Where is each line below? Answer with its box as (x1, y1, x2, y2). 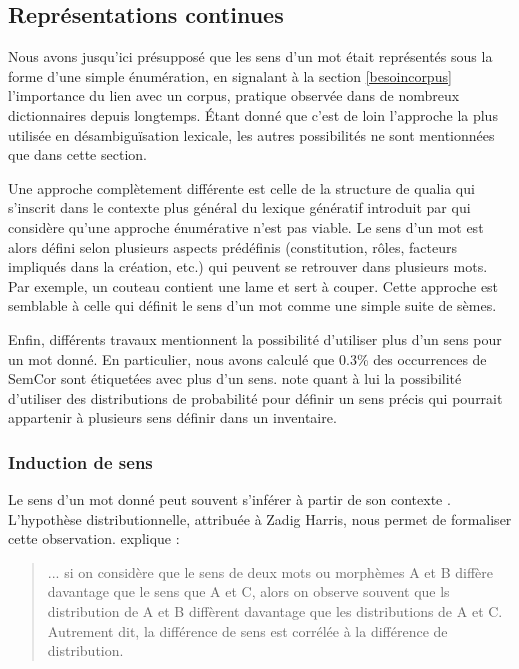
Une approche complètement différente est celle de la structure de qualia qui (8, 177, 475, 198)
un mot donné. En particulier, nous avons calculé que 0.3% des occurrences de (8, 348, 487, 369)
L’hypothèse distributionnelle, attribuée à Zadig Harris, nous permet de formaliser (8, 508, 512, 529)
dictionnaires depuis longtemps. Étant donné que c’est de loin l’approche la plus (8, 104, 498, 125)
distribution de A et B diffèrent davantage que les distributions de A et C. (47, 601, 503, 622)
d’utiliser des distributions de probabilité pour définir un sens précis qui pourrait (8, 387, 503, 408)
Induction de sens (8, 449, 153, 474)
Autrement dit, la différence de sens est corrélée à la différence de (47, 620, 448, 641)
